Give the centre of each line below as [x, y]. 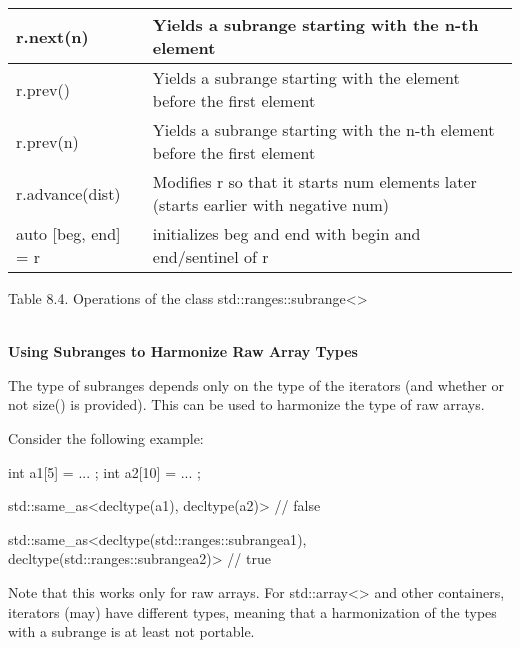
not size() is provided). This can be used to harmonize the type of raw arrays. [246, 404]
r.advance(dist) [68, 193]
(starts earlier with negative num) [271, 204]
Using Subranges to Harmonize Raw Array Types [183, 351]
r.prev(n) [47, 141]
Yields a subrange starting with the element [306, 77]
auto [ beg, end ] [68, 233]
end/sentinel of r [210, 256]
